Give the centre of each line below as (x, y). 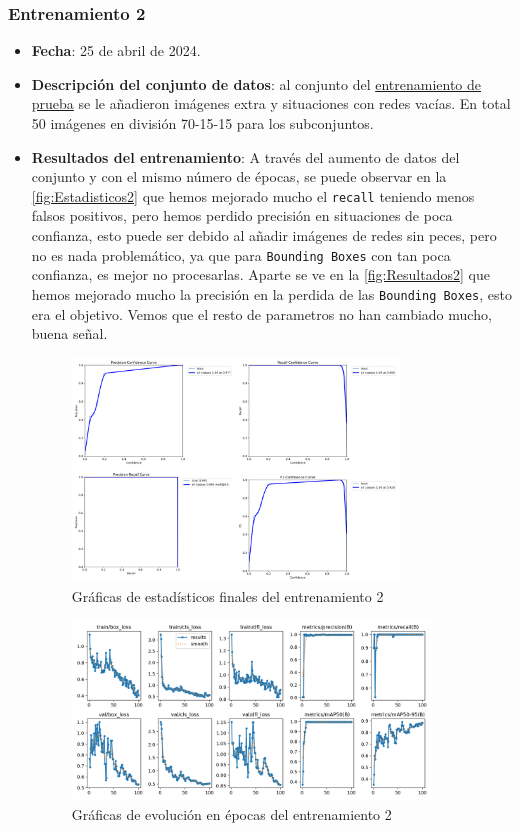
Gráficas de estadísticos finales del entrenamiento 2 (227, 595)
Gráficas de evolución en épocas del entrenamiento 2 (231, 813)
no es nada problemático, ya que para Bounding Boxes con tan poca (241, 254)
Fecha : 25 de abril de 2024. (116, 50)
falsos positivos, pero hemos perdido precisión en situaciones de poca (242, 215)
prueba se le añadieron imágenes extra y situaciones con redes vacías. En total (271, 103)
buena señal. (69, 333)
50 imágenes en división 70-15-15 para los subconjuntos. (202, 123)
